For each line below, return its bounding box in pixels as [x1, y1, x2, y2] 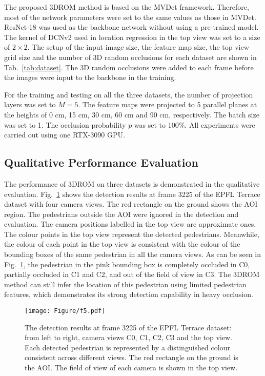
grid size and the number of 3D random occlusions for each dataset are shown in [4, 51, 257, 62]
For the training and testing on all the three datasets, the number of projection [4, 89, 253, 100]
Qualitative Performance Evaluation [4, 154, 198, 170]
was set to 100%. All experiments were [134, 119, 255, 130]
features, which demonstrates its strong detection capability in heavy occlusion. [4, 289, 253, 300]
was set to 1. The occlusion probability [4, 119, 126, 130]
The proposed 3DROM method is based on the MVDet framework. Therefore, [4, 2, 249, 12]
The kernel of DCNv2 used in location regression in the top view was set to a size [4, 31, 260, 42]
